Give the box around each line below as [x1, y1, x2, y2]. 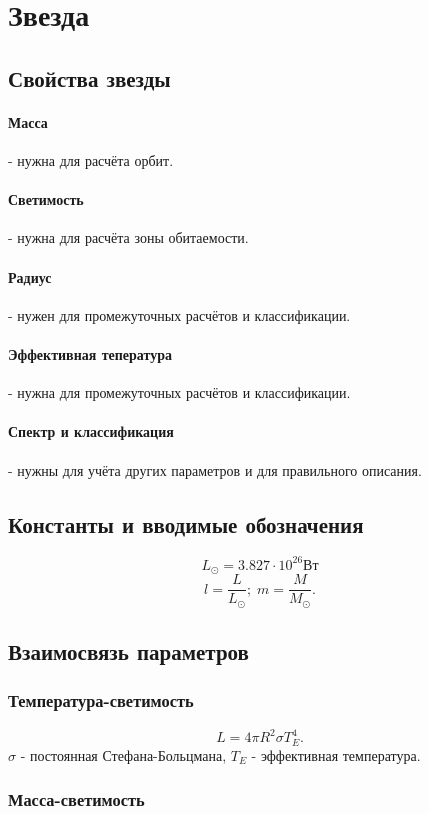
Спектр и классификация [8, 421, 174, 442]
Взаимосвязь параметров [8, 636, 249, 667]
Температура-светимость [8, 688, 194, 713]
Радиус [8, 266, 52, 287]
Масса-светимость [8, 787, 145, 812]
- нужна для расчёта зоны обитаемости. [8, 227, 249, 248]
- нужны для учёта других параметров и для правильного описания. [8, 459, 422, 480]
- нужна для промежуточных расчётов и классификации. [8, 382, 351, 403]
